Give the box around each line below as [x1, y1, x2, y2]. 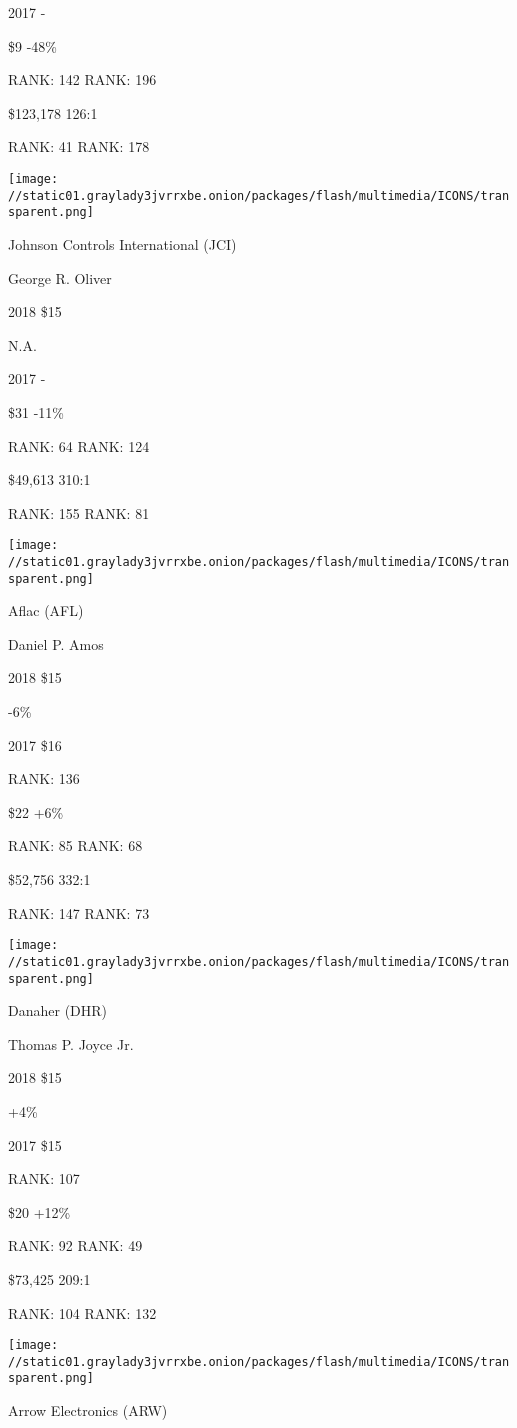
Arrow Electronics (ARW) [8, 1400, 168, 1421]
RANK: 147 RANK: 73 [8, 902, 150, 923]
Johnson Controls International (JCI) [8, 233, 237, 254]
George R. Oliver [8, 267, 112, 288]
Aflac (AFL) [8, 600, 84, 621]
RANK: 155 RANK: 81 [8, 502, 150, 523]
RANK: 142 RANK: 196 [8, 69, 157, 90]
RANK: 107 [8, 1168, 80, 1189]
